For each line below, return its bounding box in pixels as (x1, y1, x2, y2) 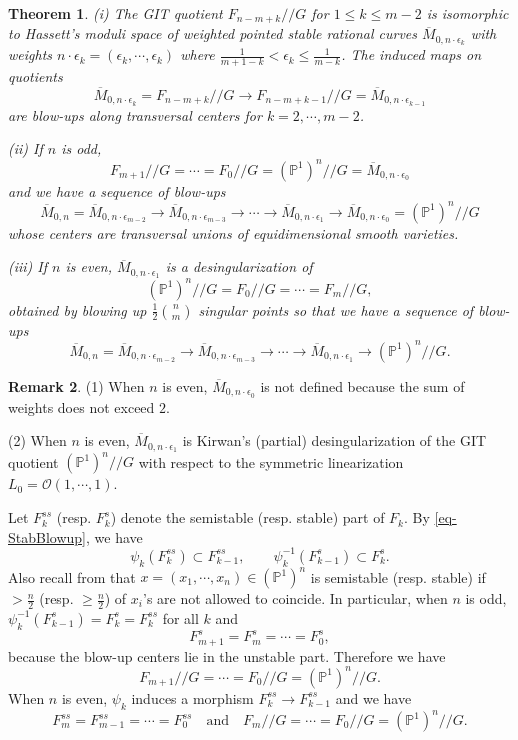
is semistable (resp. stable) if (310, 566, 486, 587)
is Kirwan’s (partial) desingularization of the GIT (182, 430, 487, 451)
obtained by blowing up (8, 299, 147, 320)
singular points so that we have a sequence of (198, 299, 474, 320)
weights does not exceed (8, 396, 155, 417)
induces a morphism (131, 687, 254, 708)
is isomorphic (426, 3, 509, 23)
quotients (8, 66, 63, 87)
